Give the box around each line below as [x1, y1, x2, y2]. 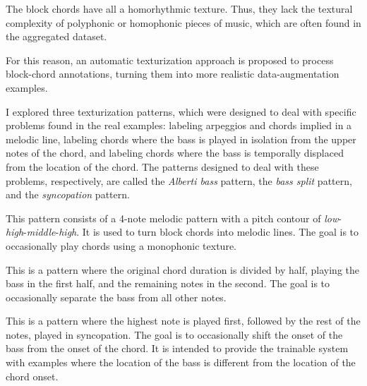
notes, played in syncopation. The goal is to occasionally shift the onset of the [6, 327, 343, 342]
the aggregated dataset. [6, 29, 107, 44]
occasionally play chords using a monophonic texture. [6, 238, 236, 253]
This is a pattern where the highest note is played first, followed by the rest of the [6, 313, 361, 328]
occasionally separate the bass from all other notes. [6, 289, 227, 304]
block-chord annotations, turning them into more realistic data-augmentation [6, 66, 339, 81]
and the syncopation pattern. [6, 187, 130, 202]
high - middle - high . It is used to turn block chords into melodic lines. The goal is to [6, 224, 359, 239]
